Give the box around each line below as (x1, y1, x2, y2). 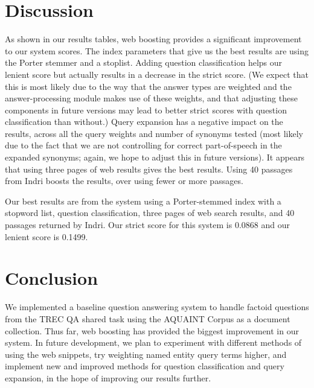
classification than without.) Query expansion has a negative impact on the (5, 115, 283, 128)
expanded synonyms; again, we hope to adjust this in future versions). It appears (5, 151, 305, 164)
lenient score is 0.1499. (5, 230, 88, 243)
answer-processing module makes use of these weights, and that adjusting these (5, 92, 298, 104)
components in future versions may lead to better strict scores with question (5, 103, 287, 116)
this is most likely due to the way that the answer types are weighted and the (5, 80, 292, 92)
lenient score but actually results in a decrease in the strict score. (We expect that (5, 68, 309, 80)
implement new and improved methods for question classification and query (5, 360, 284, 372)
